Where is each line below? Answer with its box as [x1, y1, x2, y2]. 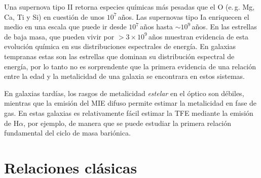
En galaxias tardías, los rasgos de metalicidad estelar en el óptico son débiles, [4, 87, 244, 98]
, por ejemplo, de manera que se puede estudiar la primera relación [23, 117, 232, 128]
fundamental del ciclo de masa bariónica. [4, 127, 131, 138]
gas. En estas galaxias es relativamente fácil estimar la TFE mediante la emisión [4, 107, 253, 118]
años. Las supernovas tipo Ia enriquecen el [118, 11, 249, 22]
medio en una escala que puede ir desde [4, 21, 127, 32]
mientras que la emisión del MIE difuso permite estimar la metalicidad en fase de [4, 98, 257, 108]
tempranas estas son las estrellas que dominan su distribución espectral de [4, 51, 235, 61]
